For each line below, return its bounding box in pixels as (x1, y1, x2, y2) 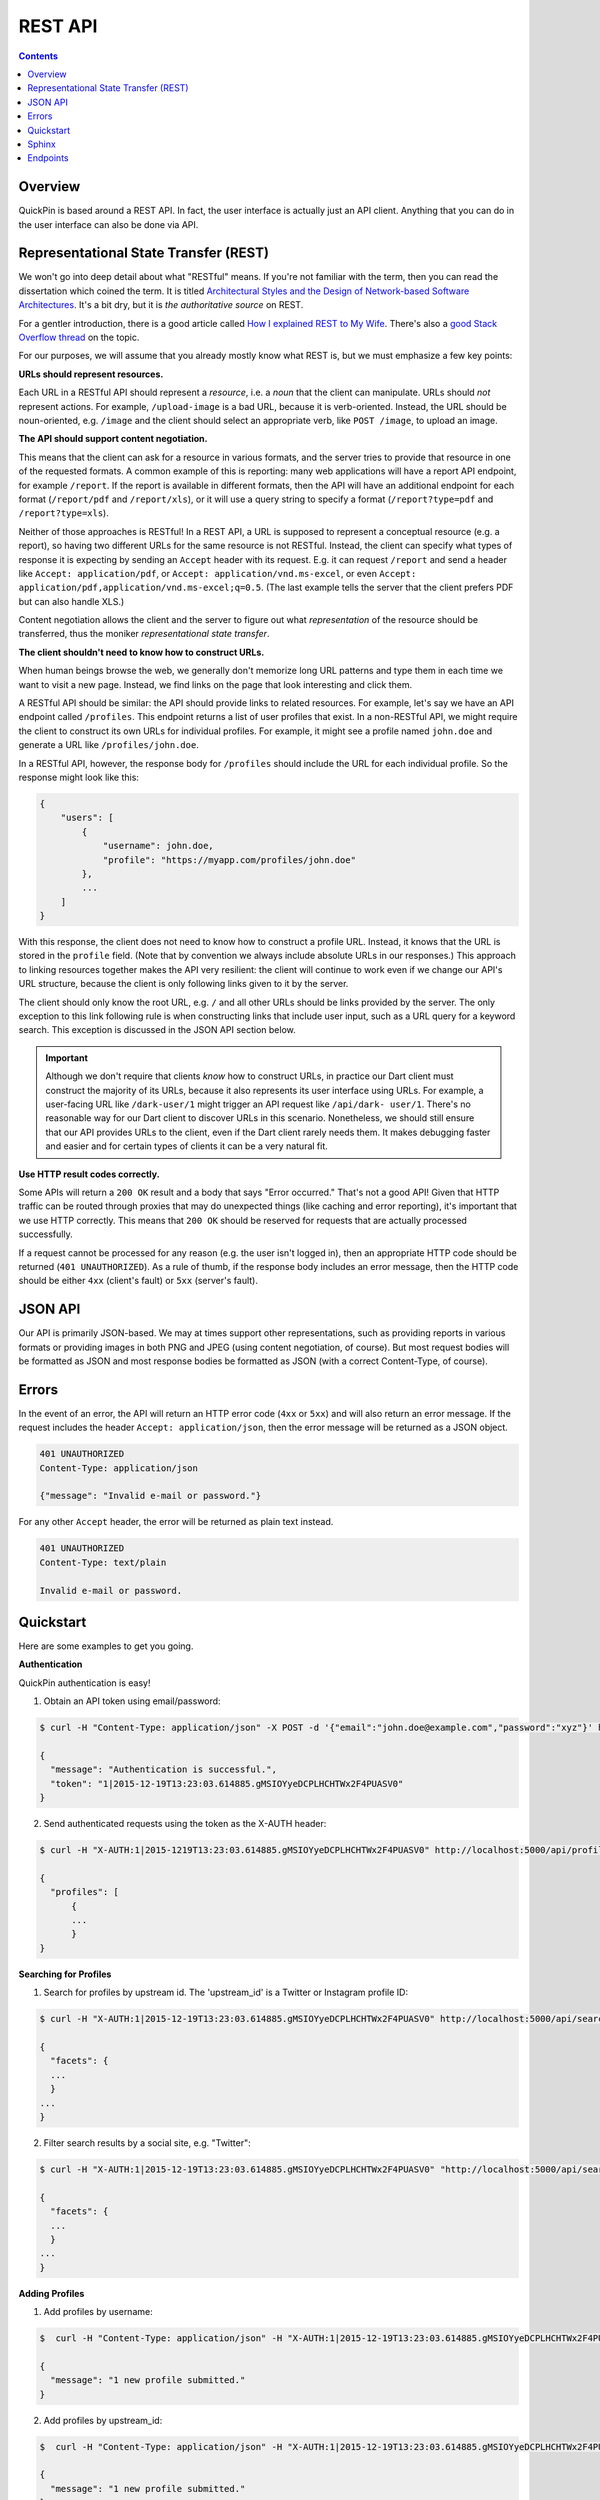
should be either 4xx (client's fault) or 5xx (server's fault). (18, 1275, 259, 1287)
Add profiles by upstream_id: (43, 2414, 163, 2426)
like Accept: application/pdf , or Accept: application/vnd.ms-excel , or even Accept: (18, 567, 417, 579)
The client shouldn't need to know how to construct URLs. (18, 646, 265, 658)
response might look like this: (18, 771, 140, 783)
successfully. (18, 1228, 74, 1240)
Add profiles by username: (43, 2306, 154, 2318)
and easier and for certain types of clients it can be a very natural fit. (45, 1140, 329, 1152)
